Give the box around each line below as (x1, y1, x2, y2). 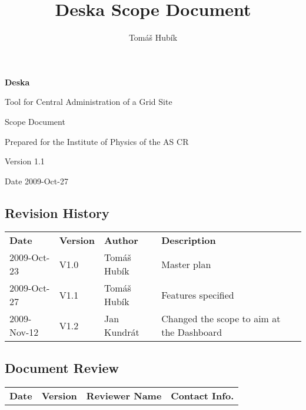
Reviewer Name (86, 388, 162, 402)
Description (161, 233, 216, 247)
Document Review (5, 358, 119, 376)
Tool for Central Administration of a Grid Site (5, 95, 172, 108)
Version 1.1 (5, 155, 45, 167)
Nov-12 (9, 325, 39, 339)
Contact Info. (171, 388, 234, 402)
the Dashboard (161, 325, 222, 339)
